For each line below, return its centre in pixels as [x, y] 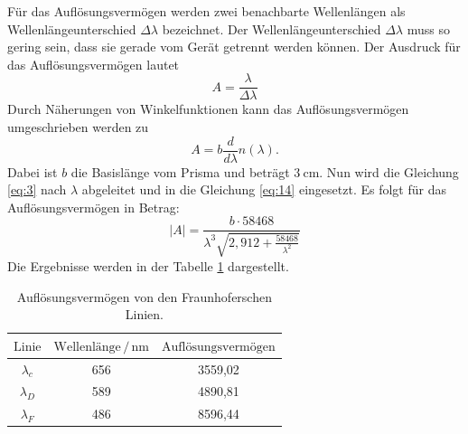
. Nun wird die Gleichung [389, 171]
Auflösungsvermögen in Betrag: [94, 207]
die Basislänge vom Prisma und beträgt [180, 171]
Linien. [144, 314]
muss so [428, 28]
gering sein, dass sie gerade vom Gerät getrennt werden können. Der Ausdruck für [234, 47]
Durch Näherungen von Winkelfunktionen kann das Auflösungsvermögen [208, 109]
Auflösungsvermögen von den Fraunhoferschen [144, 296]
